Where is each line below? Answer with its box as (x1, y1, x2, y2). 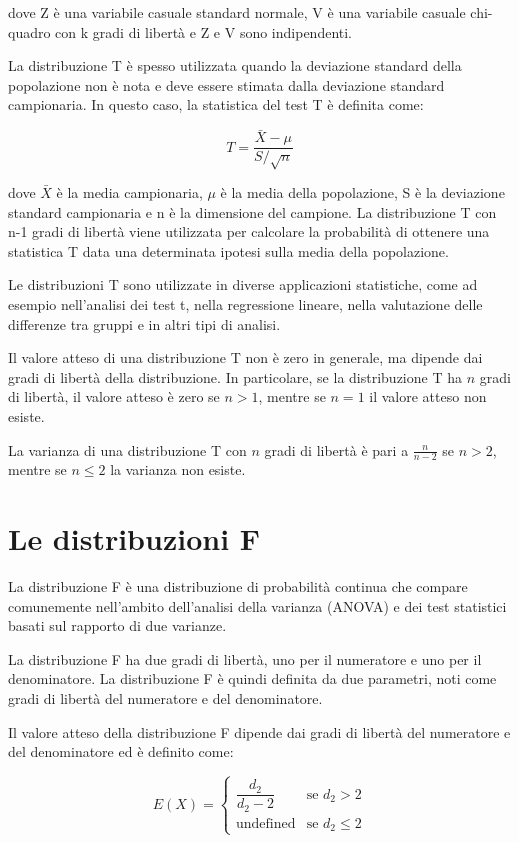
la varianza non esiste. (110, 459, 246, 480)
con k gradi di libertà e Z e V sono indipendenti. (55, 21, 353, 42)
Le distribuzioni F (8, 518, 261, 559)
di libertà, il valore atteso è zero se (8, 386, 220, 407)
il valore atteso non (369, 386, 487, 407)
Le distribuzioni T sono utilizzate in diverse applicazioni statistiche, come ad (8, 274, 478, 295)
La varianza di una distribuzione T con (8, 439, 247, 460)
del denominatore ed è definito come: (8, 741, 234, 762)
